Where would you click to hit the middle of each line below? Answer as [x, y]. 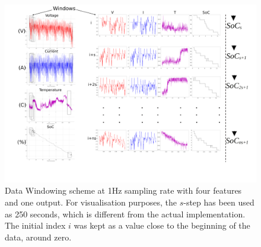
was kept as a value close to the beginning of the [162, 225]
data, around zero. [38, 237]
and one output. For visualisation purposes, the [91, 202]
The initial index [35, 225]
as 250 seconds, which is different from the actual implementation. [125, 214]
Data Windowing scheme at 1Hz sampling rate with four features [123, 190]
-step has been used [219, 202]
